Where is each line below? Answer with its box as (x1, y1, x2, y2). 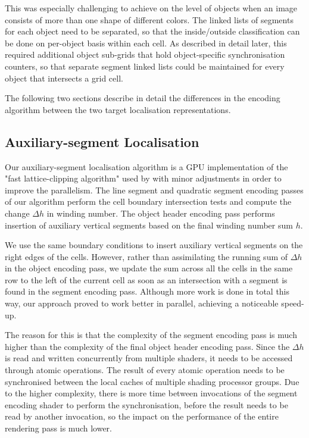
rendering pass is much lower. (5, 422, 112, 434)
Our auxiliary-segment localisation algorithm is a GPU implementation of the (5, 160, 288, 173)
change (5, 207, 30, 219)
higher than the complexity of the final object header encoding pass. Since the (5, 340, 290, 352)
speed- (281, 297, 304, 309)
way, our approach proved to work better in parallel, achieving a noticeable (5, 297, 279, 309)
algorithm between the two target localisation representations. (5, 103, 231, 115)
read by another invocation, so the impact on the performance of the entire (5, 410, 279, 423)
